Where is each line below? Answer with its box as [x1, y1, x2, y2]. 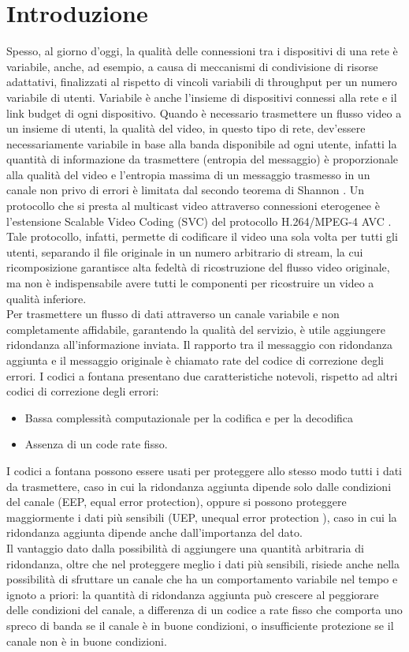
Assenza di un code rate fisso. [24, 436, 168, 452]
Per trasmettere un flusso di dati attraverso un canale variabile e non [6, 305, 340, 322]
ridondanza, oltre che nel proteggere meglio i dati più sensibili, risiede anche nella [6, 555, 400, 571]
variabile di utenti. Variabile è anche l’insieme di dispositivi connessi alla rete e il [6, 88, 397, 105]
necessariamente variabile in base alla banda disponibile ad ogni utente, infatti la [6, 135, 397, 152]
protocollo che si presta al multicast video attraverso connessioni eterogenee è [6, 197, 380, 214]
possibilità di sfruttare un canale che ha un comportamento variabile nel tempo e [6, 571, 398, 587]
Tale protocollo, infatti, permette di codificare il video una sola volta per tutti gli [6, 228, 398, 245]
